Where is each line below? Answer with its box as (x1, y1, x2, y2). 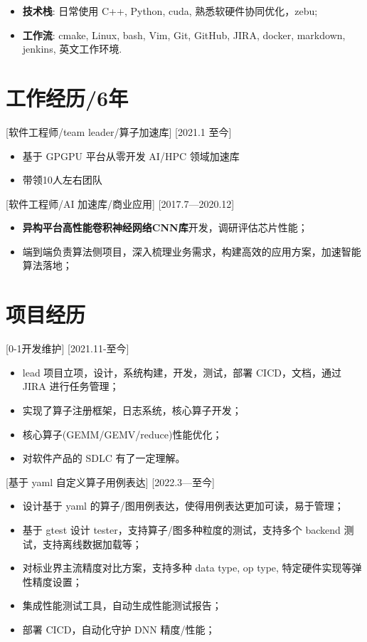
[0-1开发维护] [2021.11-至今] (6, 341, 129, 356)
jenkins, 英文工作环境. (22, 41, 122, 56)
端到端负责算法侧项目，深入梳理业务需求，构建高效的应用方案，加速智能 (22, 243, 361, 258)
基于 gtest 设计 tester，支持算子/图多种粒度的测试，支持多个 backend (22, 522, 341, 537)
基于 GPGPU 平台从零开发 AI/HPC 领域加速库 (22, 148, 240, 163)
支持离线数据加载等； (42, 536, 142, 551)
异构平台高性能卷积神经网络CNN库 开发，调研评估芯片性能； (22, 220, 308, 235)
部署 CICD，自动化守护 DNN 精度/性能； (22, 621, 216, 636)
